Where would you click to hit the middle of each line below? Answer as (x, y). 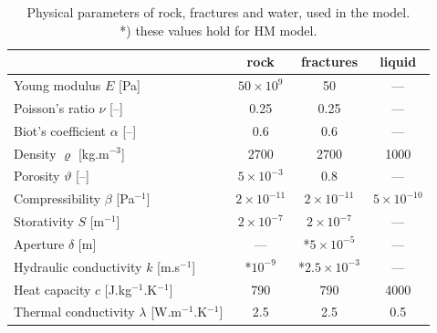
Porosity (37, 176)
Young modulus (57, 85)
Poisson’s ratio (54, 107)
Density (35, 153)
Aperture (39, 243)
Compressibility (57, 198)
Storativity (44, 221)
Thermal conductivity (74, 312)
